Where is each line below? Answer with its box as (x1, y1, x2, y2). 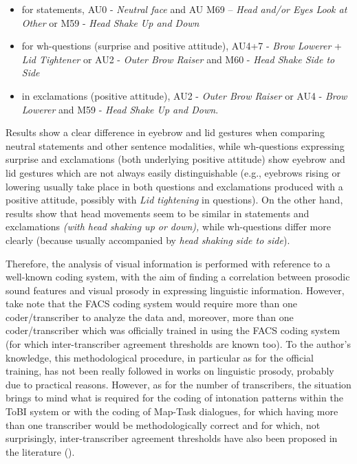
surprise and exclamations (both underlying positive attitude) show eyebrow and (6, 152, 345, 166)
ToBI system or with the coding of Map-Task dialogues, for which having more (6, 404, 338, 419)
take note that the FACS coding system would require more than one (6, 296, 297, 311)
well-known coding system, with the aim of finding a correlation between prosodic (6, 269, 350, 284)
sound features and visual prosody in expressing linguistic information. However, (6, 283, 345, 297)
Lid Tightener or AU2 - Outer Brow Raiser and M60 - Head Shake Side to (21, 52, 335, 66)
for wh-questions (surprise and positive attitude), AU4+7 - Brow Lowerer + (21, 38, 342, 53)
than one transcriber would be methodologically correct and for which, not (6, 417, 321, 432)
